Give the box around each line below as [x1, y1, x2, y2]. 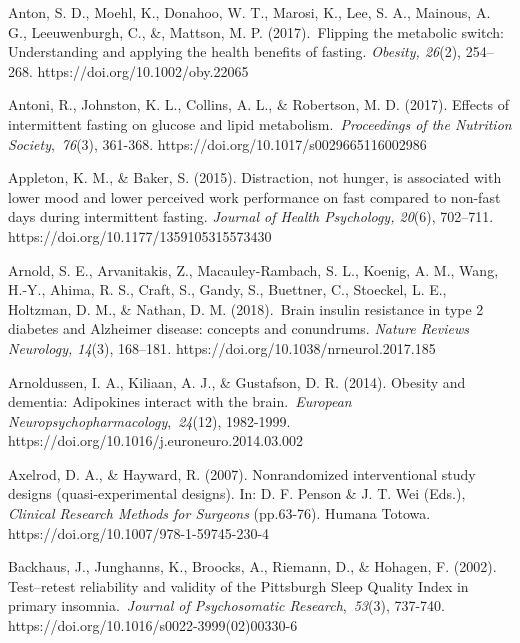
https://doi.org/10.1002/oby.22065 [37, 60, 249, 81]
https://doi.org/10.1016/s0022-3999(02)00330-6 [8, 615, 298, 636]
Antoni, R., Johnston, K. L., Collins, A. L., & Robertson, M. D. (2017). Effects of [8, 94, 510, 115]
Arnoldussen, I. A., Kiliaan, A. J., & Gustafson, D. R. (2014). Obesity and [8, 371, 466, 392]
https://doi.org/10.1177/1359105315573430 [8, 225, 272, 246]
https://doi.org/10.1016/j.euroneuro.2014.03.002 [8, 430, 304, 451]
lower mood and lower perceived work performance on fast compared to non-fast [8, 186, 501, 207]
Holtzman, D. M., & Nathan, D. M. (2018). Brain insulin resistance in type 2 [8, 298, 484, 319]
